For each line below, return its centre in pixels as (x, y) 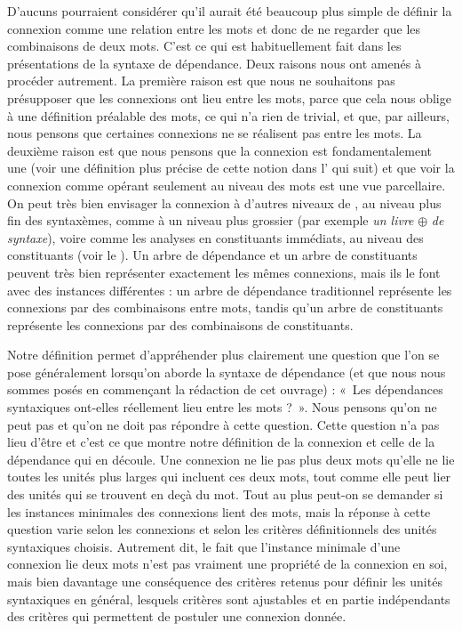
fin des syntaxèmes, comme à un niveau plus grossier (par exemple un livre (211, 220)
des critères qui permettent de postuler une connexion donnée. (177, 616)
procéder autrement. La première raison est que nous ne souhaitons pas (201, 81)
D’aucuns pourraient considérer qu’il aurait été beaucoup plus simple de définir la (230, 11)
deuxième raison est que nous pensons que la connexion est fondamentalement (220, 150)
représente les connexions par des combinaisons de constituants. (180, 324)
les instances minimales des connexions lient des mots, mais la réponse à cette (219, 511)
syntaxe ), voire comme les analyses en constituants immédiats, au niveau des (215, 237)
